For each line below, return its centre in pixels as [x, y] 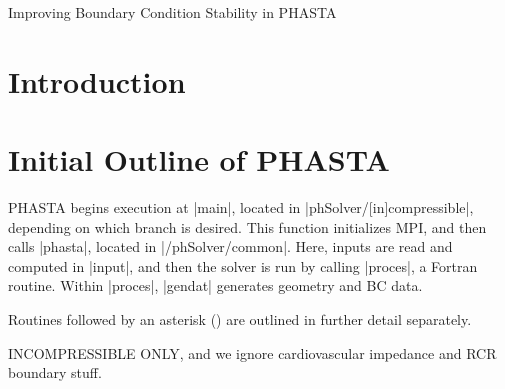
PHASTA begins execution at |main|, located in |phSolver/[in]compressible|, [241, 207]
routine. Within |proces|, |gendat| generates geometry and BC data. [215, 285]
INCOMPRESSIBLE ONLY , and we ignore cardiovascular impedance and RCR [252, 352]
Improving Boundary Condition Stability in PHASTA [172, 12]
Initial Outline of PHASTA [199, 159]
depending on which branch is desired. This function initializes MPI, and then [247, 226]
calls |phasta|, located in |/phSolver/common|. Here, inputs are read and [230, 246]
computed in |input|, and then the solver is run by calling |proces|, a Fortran [243, 265]
